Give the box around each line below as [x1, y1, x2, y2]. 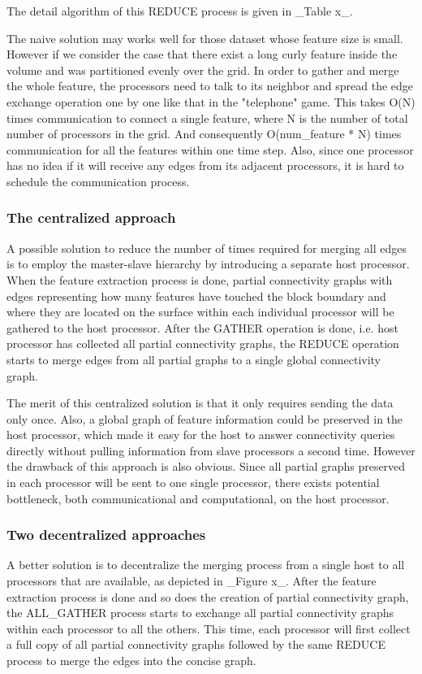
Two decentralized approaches [6, 524, 206, 545]
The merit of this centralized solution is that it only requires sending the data [6, 394, 394, 411]
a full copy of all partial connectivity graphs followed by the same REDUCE [6, 636, 385, 653]
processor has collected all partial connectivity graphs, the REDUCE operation [6, 335, 399, 352]
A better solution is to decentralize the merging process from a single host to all [6, 556, 405, 573]
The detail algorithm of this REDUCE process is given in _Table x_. [6, 2, 353, 19]
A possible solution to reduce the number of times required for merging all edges [6, 239, 407, 256]
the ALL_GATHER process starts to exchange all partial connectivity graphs [6, 604, 394, 621]
